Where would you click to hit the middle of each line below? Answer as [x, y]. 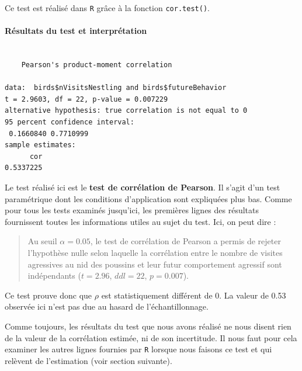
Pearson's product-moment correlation [97, 65]
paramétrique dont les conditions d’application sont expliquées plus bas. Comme [148, 198]
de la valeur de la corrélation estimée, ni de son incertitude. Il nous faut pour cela [151, 337]
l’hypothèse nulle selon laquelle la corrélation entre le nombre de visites [155, 252]
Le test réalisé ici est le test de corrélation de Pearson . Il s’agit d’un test [143, 187]
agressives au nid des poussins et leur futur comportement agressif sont [155, 264]
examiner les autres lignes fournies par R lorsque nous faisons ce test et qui [138, 349]
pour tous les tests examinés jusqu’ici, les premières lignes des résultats [132, 210]
